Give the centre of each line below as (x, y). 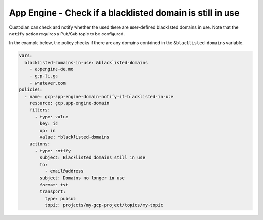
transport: (53, 192)
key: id (49, 124)
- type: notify (53, 151)
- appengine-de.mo (51, 69)
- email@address (64, 171)
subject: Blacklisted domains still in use (93, 158)
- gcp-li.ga (44, 76)
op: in (47, 130)
